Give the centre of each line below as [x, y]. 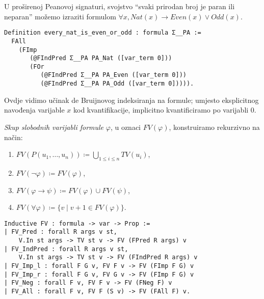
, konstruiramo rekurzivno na [214, 127]
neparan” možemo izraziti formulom [60, 16]
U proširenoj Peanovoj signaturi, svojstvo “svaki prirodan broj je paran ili [120, 6]
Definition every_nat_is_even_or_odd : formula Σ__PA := [103, 33]
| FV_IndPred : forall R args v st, [66, 249]
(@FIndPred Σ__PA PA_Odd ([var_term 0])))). [117, 84]
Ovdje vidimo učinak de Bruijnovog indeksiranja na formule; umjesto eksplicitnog [131, 100]
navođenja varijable [34, 110]
